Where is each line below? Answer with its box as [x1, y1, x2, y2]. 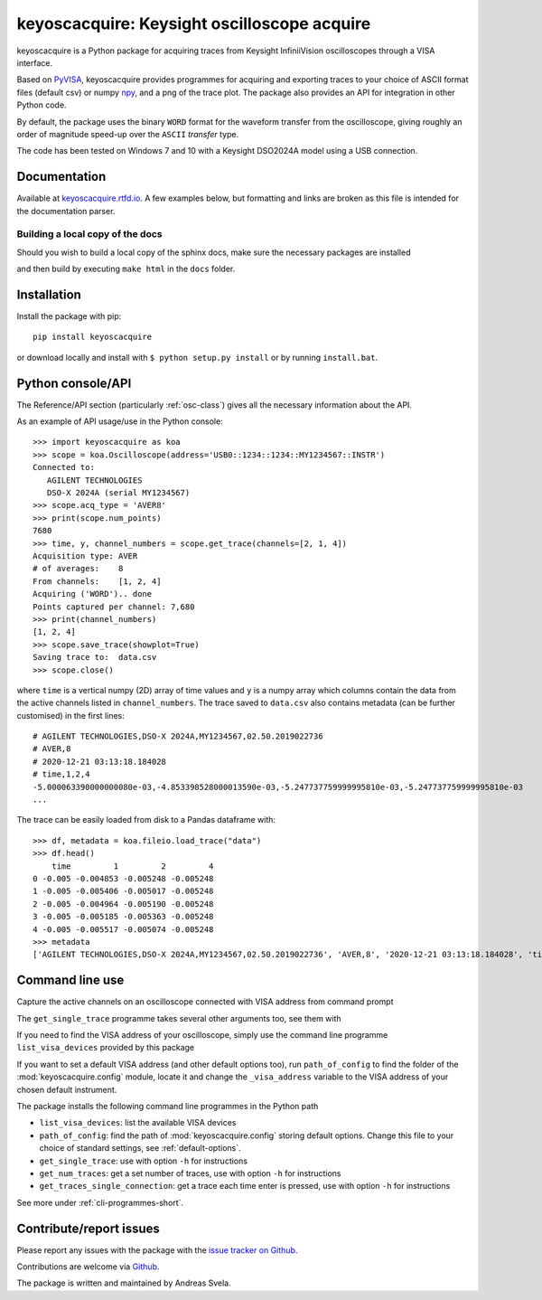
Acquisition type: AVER [33, 551, 138, 561]
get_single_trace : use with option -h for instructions [39, 1155, 248, 1166]
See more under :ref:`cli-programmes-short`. [16, 1197, 184, 1208]
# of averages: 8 [33, 563, 124, 574]
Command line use [16, 973, 125, 988]
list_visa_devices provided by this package [16, 1042, 195, 1053]
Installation [16, 287, 81, 302]
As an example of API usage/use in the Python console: [16, 416, 223, 427]
